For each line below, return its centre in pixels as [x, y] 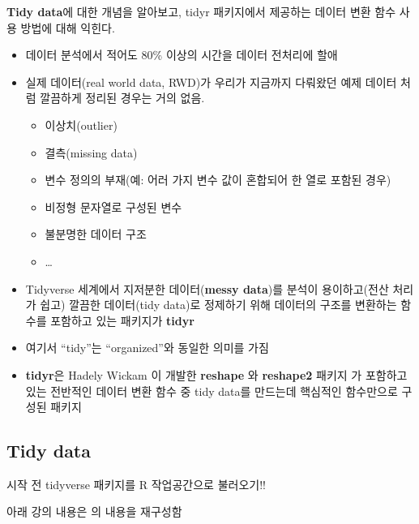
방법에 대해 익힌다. [68, 27]
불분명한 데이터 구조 [96, 234]
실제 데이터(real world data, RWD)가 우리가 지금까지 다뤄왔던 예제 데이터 [211, 82]
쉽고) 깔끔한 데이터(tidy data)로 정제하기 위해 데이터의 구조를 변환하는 [218, 305]
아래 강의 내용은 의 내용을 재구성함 [94, 511]
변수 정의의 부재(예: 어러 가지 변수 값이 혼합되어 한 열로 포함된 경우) [218, 180]
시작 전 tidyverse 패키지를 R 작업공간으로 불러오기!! [136, 484]
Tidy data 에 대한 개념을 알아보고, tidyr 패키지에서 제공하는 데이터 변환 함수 [201, 11]
